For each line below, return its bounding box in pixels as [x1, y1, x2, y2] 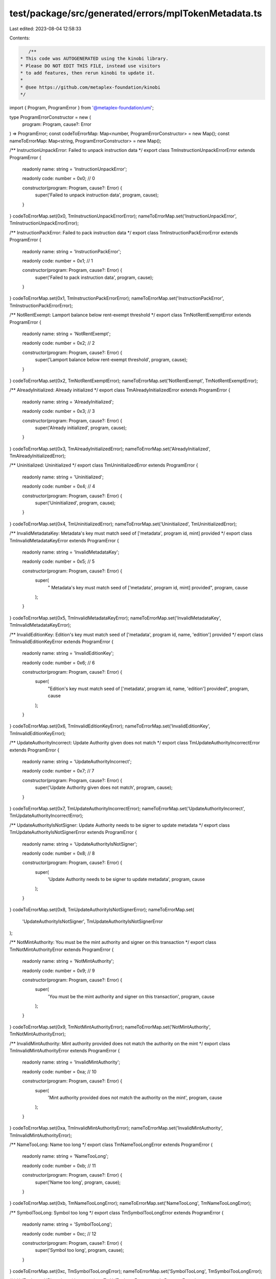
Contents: [9, 35, 30, 41]
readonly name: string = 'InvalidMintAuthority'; [22, 1059, 121, 1065]
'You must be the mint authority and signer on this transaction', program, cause [48, 993, 215, 1000]
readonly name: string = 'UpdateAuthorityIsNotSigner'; [22, 841, 137, 847]
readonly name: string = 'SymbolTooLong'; [22, 1221, 112, 1227]
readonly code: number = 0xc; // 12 [22, 1230, 97, 1237]
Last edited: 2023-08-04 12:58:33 [9, 26, 82, 32]
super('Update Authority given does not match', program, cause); [35, 784, 173, 790]
